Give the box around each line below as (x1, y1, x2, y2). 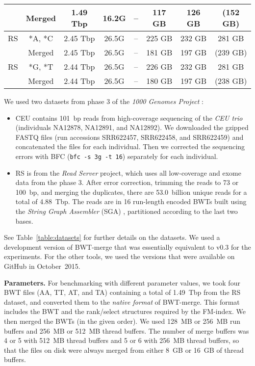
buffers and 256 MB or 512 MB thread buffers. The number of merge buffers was (4, 325, 249, 336)
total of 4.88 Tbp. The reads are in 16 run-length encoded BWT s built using (15, 196, 247, 207)
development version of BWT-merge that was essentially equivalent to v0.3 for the (4, 241, 251, 252)
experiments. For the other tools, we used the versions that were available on (4, 251, 235, 261)
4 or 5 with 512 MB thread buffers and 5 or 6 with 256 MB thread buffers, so (4, 335, 239, 345)
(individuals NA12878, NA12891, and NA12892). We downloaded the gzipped (15, 122, 249, 132)
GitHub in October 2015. (4, 261, 80, 271)
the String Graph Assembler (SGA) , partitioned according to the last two (15, 206, 238, 216)
